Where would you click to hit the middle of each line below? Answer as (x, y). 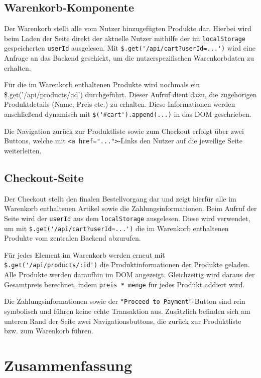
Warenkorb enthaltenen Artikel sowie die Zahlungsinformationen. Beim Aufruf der (130, 208)
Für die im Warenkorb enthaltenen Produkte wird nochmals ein (102, 84)
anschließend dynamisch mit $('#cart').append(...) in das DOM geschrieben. (128, 114)
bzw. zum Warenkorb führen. (49, 331)
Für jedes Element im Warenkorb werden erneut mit (85, 254)
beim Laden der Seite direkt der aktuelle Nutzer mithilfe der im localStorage (125, 38)
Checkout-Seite (44, 177)
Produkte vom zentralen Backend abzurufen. (73, 238)
